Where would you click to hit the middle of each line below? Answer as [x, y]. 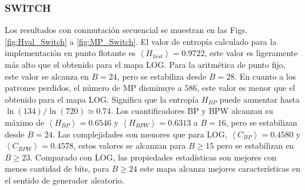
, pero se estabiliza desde [162, 76]
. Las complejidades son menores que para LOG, [140, 134]
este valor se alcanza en [47, 76]
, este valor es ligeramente [251, 53]
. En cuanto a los [265, 76]
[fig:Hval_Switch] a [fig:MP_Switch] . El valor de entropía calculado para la [141, 41]
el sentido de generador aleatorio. [64, 180]
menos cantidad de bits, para [57, 168]
